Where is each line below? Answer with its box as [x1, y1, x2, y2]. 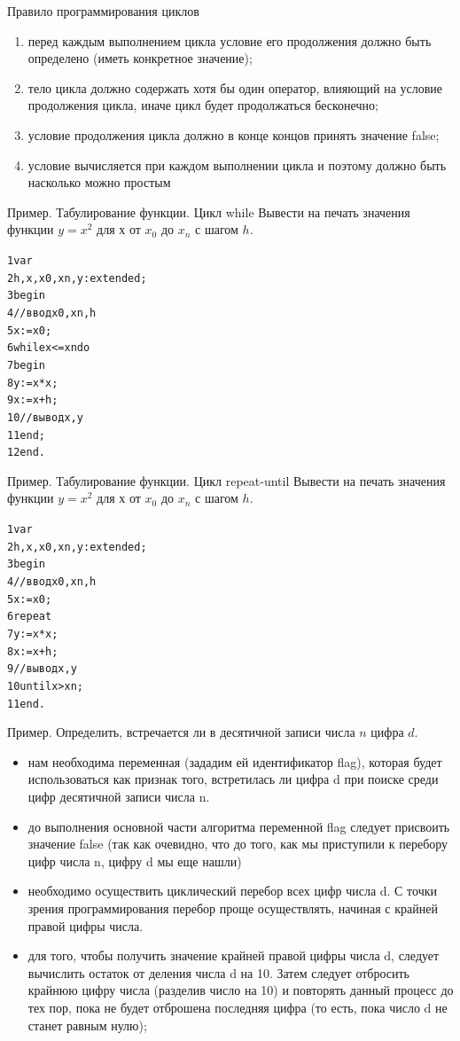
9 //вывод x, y [7, 662, 77, 676]
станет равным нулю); [27, 1015, 147, 1034]
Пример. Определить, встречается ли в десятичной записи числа [7, 723, 355, 741]
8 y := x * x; [7, 376, 58, 389]
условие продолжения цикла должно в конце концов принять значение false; [27, 125, 440, 144]
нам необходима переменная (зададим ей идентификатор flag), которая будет [27, 752, 442, 771]
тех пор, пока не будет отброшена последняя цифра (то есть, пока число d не [27, 998, 448, 1016]
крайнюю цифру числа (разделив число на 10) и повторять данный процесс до [27, 981, 454, 999]
